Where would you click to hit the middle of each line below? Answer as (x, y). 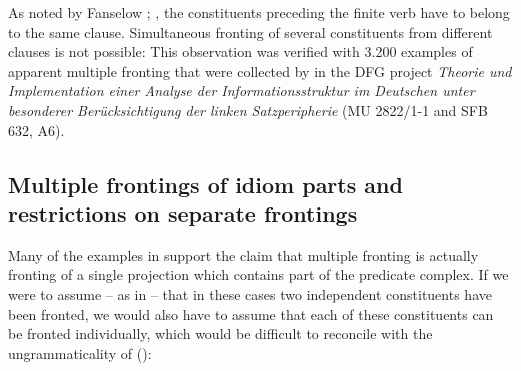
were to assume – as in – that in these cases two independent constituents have (250, 293)
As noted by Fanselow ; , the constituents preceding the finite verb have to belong (259, 12)
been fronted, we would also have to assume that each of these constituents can (251, 313)
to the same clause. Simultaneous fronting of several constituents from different (250, 31)
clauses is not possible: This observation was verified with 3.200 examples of (240, 51)
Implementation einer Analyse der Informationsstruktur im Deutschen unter (241, 90)
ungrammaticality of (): (80, 352)
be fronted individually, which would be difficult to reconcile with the (220, 333)
